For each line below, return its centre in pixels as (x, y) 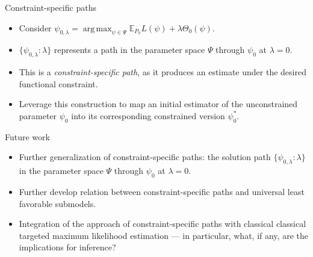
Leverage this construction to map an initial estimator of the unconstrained (158, 104)
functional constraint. (58, 83)
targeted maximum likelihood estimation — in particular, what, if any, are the (163, 235)
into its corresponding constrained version (148, 115)
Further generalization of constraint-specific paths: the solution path (145, 157)
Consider (35, 27)
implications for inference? (67, 247)
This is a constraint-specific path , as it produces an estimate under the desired (163, 72)
